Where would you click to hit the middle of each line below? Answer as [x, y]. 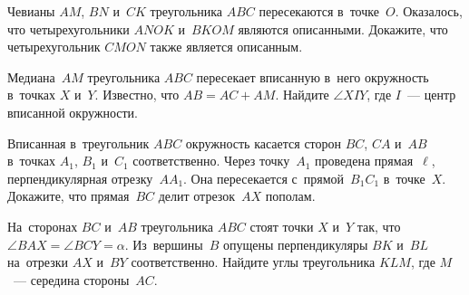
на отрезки [38, 262]
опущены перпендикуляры [296, 244]
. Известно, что [137, 95]
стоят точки [282, 226]
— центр [432, 95]
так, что [379, 226]
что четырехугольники [68, 29]
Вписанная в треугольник [78, 143]
